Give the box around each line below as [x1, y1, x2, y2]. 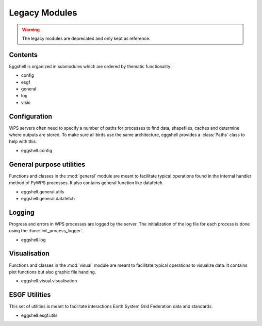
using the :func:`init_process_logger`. [9, 228, 83, 234]
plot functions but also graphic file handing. [9, 269, 97, 275]
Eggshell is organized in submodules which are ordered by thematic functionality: [9, 63, 172, 69]
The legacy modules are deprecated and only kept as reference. [22, 35, 150, 41]
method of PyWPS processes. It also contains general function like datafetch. [9, 180, 164, 186]
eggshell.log [21, 237, 46, 242]
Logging [9, 208, 35, 216]
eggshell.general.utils [21, 189, 64, 194]
